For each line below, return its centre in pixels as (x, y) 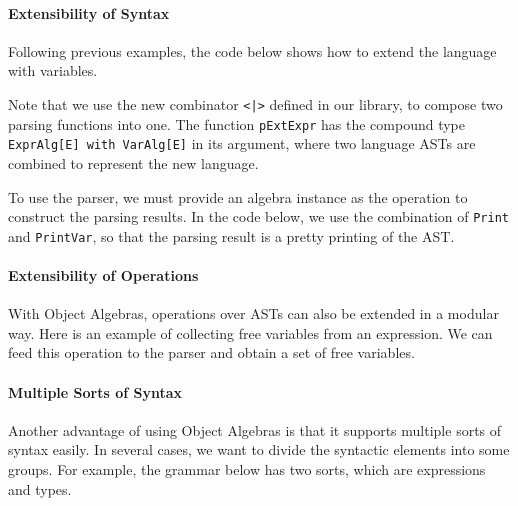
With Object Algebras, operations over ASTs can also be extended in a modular (253, 313)
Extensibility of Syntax (89, 12)
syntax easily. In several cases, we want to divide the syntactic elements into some (259, 449)
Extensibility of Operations (103, 275)
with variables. (53, 70)
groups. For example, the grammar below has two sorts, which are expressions (247, 469)
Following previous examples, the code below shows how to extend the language (252, 50)
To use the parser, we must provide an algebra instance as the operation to (238, 196)
